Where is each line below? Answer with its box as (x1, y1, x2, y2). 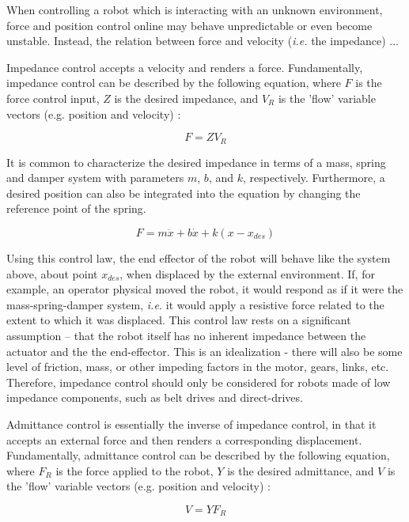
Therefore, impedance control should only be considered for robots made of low (6, 373, 391, 390)
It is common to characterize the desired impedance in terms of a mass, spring (6, 153, 386, 170)
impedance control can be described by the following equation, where (6, 74, 341, 91)
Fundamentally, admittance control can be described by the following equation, (6, 447, 390, 463)
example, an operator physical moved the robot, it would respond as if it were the (6, 281, 403, 297)
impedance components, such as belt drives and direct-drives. (6, 389, 303, 406)
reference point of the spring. (6, 200, 146, 217)
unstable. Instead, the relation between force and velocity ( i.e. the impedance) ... (6, 32, 399, 49)
